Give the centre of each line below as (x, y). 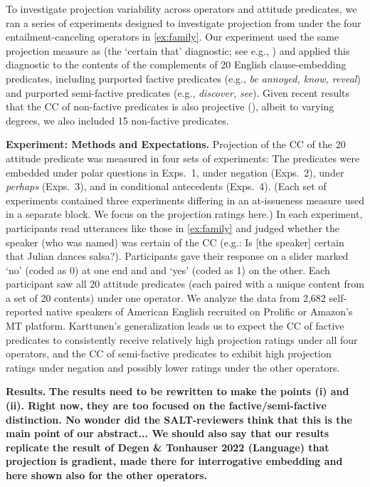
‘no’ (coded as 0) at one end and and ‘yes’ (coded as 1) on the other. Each (168, 269)
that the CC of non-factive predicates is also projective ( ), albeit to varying (170, 106)
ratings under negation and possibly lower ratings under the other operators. (173, 367)
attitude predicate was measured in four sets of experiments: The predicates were (183, 158)
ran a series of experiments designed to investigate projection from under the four (184, 22)
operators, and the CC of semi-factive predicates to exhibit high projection (169, 354)
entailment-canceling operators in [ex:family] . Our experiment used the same (173, 37)
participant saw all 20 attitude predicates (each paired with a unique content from (185, 284)
